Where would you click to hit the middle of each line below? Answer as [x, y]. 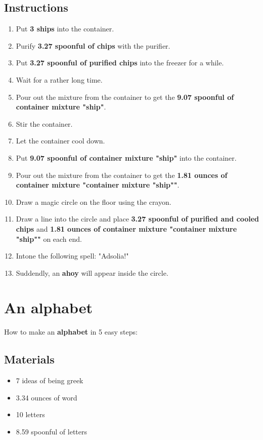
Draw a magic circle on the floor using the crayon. [94, 201]
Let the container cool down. [60, 141]
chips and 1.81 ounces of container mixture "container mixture [126, 228]
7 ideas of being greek [50, 380]
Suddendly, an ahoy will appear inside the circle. [92, 272]
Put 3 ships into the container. [65, 29]
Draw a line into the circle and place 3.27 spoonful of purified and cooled [137, 219]
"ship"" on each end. [49, 239]
